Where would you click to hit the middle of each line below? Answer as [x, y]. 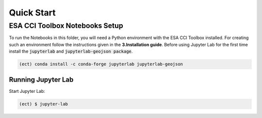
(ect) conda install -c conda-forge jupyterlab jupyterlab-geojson [101, 64]
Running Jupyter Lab [41, 80]
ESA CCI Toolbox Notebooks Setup [66, 26]
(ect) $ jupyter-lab [43, 104]
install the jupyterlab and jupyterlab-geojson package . [71, 51]
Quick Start [32, 13]
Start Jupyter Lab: [27, 91]
